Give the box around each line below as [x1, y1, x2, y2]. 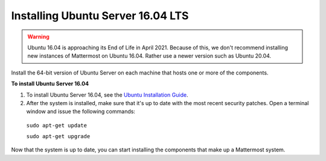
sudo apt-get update [26, 122, 88, 129]
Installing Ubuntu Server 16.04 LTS [11, 9, 189, 22]
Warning [27, 33, 50, 40]
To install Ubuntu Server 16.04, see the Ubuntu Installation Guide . [26, 91, 188, 99]
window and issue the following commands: [26, 108, 136, 115]
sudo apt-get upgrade [26, 133, 91, 140]
